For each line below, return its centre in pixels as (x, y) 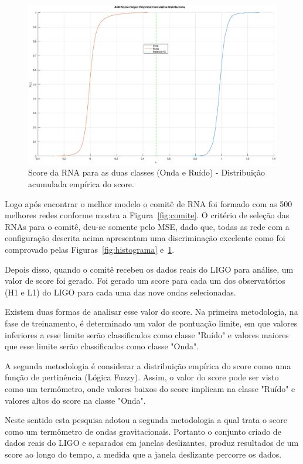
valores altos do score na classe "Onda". (75, 400)
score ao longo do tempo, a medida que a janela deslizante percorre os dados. (143, 454)
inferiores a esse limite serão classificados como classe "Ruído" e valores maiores (147, 334)
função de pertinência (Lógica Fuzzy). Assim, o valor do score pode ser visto (142, 377)
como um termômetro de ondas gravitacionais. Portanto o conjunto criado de (143, 431)
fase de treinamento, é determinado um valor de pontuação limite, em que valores (151, 323)
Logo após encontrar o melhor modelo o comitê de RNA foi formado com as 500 (149, 203)
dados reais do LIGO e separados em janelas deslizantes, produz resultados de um (152, 443)
